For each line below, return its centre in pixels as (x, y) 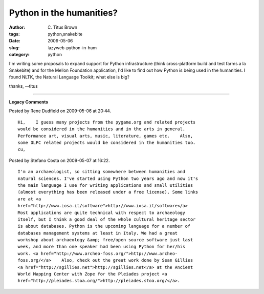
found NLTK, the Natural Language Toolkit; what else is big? (69, 77)
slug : (14, 48)
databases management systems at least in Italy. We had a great (98, 233)
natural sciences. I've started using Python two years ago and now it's (108, 178)
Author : (17, 27)
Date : (15, 41)
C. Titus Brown (63, 27)
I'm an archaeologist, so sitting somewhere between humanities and (101, 172)
